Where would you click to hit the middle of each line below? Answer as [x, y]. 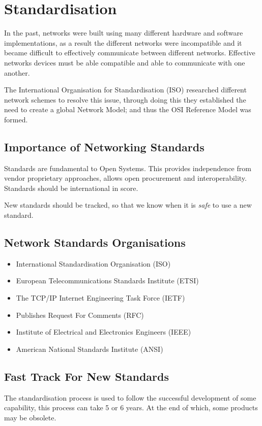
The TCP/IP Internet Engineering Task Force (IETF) [100, 298]
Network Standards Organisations [95, 242]
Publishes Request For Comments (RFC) [80, 315]
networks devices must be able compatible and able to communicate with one [125, 62]
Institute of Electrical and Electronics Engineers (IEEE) [104, 332]
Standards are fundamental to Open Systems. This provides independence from [128, 168]
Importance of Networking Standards [104, 146]
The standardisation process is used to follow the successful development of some [130, 397]
